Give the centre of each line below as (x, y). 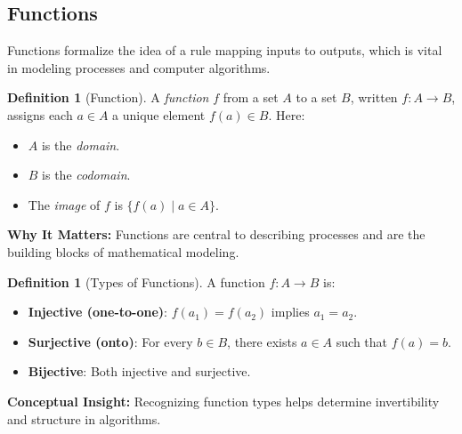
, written (374, 97)
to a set (316, 97)
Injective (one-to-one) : (98, 312)
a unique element (159, 114)
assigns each (40, 114)
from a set (251, 97)
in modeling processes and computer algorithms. (139, 67)
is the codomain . (86, 175)
